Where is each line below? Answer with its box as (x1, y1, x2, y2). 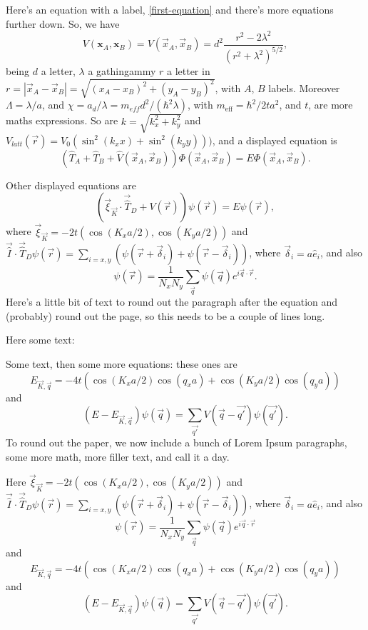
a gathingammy (88, 64, 156, 79)
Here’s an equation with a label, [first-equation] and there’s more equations (6, 2, 334, 16)
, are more (308, 97, 353, 112)
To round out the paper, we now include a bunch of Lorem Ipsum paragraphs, (6, 435, 347, 449)
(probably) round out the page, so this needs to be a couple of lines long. (6, 308, 325, 323)
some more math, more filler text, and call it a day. (6, 449, 230, 464)
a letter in (166, 64, 210, 79)
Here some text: (6, 332, 75, 347)
